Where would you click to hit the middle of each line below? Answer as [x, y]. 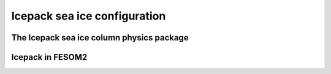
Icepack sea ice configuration [89, 16]
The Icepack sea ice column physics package [100, 38]
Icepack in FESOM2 [49, 57]
